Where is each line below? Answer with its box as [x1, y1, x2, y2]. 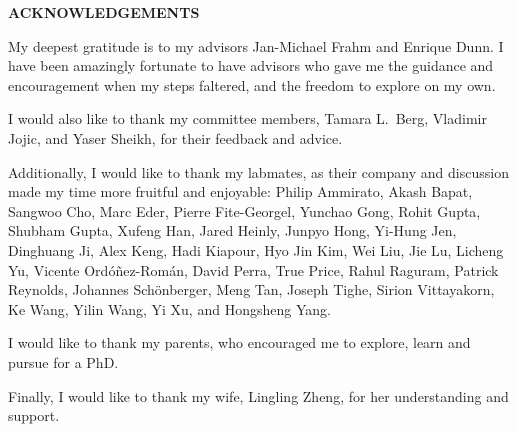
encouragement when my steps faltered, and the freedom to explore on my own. [8, 74, 496, 95]
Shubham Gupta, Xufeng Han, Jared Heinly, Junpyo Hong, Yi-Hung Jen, [8, 220, 457, 241]
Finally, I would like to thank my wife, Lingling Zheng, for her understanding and [8, 385, 509, 406]
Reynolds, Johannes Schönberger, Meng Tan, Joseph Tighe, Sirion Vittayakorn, [8, 279, 495, 300]
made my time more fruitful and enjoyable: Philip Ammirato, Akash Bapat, [8, 181, 473, 202]
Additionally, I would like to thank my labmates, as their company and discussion [8, 161, 509, 182]
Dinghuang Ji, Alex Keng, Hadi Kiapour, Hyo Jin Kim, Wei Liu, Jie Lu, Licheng [8, 239, 504, 260]
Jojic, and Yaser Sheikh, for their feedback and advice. [8, 127, 343, 148]
